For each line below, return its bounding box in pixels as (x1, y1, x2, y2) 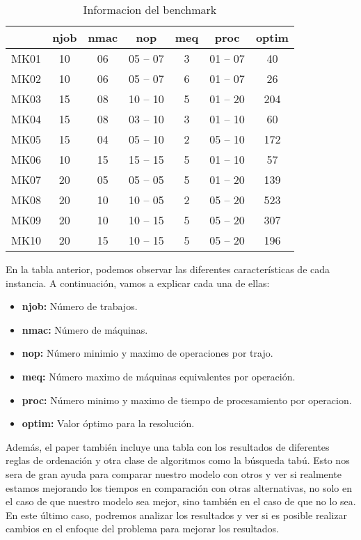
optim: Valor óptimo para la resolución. (22, 416, 195, 431)
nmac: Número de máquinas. (22, 322, 148, 337)
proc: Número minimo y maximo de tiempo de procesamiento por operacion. (22, 392, 352, 407)
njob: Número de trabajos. (22, 299, 138, 314)
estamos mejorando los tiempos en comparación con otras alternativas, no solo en (6, 480, 353, 495)
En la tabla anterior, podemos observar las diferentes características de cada (6, 262, 330, 276)
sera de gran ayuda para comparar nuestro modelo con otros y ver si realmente (6, 466, 342, 481)
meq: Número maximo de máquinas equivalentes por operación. (22, 369, 296, 383)
